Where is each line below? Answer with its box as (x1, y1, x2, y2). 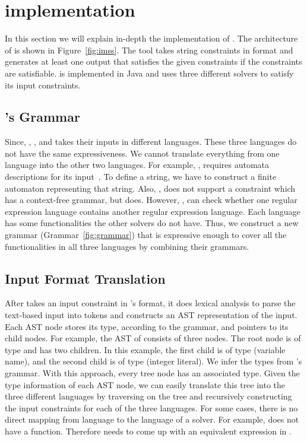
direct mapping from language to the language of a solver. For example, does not (5, 413, 299, 426)
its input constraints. (5, 78, 81, 91)
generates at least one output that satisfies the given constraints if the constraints (5, 55, 302, 68)
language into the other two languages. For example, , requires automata (5, 158, 270, 171)
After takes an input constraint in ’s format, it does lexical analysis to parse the (5, 297, 296, 309)
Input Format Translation (5, 269, 166, 287)
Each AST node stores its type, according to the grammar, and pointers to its (5, 320, 289, 332)
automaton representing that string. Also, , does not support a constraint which (5, 182, 296, 194)
